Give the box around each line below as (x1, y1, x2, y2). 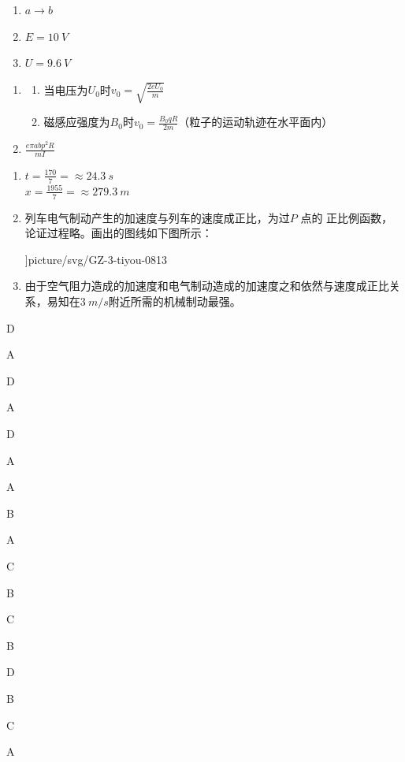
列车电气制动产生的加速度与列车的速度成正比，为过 (24, 209, 290, 225)
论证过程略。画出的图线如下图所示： (24, 225, 213, 241)
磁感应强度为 (43, 113, 110, 130)
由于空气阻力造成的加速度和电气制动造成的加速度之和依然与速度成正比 (24, 277, 389, 294)
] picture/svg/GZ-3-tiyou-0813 (24, 251, 168, 267)
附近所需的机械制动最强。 (108, 293, 241, 310)
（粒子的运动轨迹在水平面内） (178, 113, 333, 130)
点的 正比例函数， (300, 209, 393, 225)
